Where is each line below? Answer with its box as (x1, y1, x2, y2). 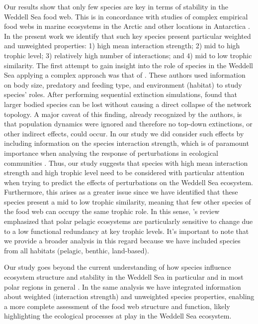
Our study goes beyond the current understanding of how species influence (4, 262, 231, 272)
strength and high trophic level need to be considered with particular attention (4, 167, 245, 178)
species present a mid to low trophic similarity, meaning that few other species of (4, 196, 251, 207)
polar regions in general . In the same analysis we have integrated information (4, 281, 241, 292)
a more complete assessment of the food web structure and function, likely (4, 301, 230, 311)
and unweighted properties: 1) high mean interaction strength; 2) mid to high (4, 40, 240, 51)
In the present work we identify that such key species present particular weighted (4, 30, 251, 41)
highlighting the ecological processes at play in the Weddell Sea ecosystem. (4, 311, 232, 321)
